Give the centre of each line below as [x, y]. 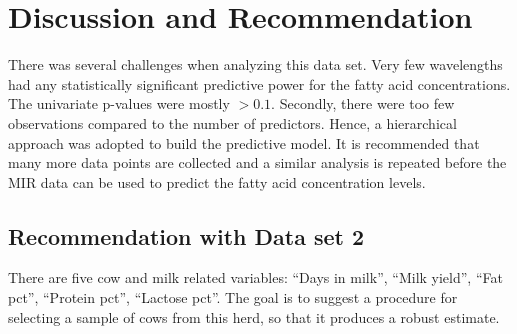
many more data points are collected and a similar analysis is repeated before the [257, 162]
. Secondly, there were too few [363, 103]
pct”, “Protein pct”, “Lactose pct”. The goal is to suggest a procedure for [233, 297]
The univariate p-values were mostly [119, 103]
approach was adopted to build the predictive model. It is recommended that [244, 142]
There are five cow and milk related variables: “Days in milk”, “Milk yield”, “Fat [255, 277]
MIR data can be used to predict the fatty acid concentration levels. [217, 181]
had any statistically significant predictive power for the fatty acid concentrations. [259, 83]
